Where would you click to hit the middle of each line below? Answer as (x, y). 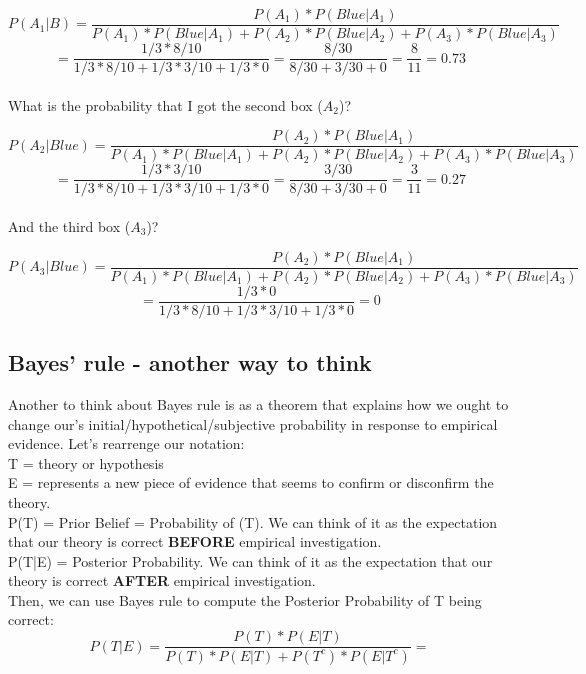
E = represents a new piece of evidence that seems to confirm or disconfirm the (251, 482)
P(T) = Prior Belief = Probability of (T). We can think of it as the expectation (253, 521)
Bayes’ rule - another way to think (190, 362)
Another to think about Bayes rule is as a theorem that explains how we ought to (258, 403)
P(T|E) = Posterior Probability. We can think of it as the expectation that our (250, 560)
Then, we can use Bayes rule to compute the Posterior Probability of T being (245, 599)
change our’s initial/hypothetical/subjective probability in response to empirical (253, 423)
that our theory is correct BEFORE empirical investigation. (195, 541)
